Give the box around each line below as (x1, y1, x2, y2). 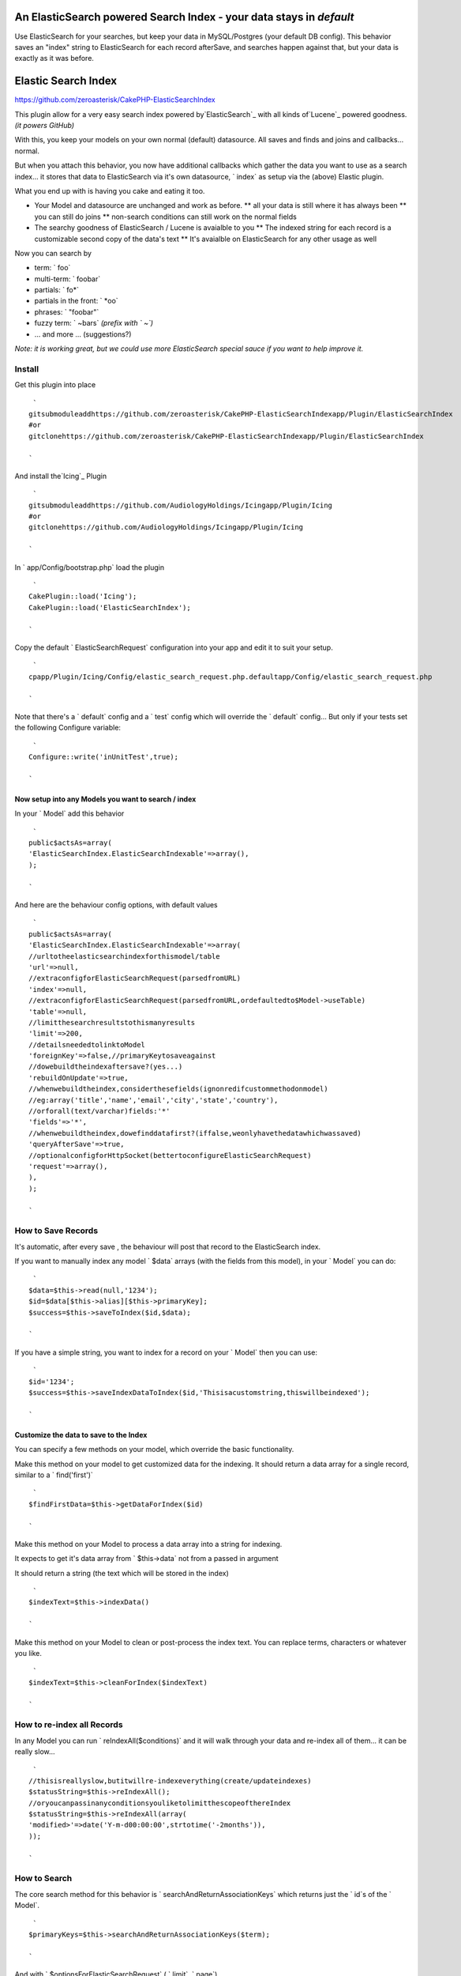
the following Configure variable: (14, 723, 122, 733)
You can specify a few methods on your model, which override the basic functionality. (14, 1445, 294, 1454)
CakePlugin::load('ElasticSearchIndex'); (28, 603, 191, 612)
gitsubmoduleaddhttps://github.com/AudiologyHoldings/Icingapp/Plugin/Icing (28, 500, 333, 510)
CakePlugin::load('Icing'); (28, 592, 137, 601)
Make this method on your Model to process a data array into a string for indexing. (14, 1539, 283, 1548)
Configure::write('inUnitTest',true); (28, 752, 179, 762)
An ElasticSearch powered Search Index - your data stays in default (14, 10, 354, 24)
